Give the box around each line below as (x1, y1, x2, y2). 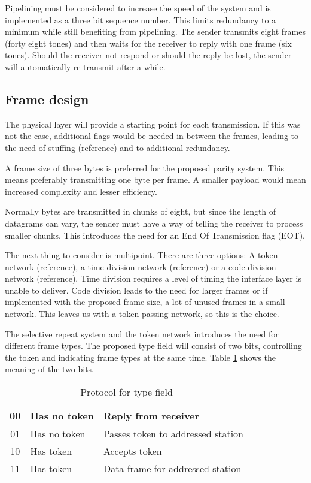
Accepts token (103, 444, 162, 458)
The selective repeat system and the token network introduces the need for (5, 327, 279, 340)
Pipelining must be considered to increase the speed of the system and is (5, 2, 271, 14)
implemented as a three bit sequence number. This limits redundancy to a (5, 13, 276, 26)
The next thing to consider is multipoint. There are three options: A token (5, 249, 278, 261)
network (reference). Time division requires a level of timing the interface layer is (5, 272, 301, 285)
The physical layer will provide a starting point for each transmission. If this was (5, 117, 301, 130)
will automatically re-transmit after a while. (5, 60, 166, 73)
